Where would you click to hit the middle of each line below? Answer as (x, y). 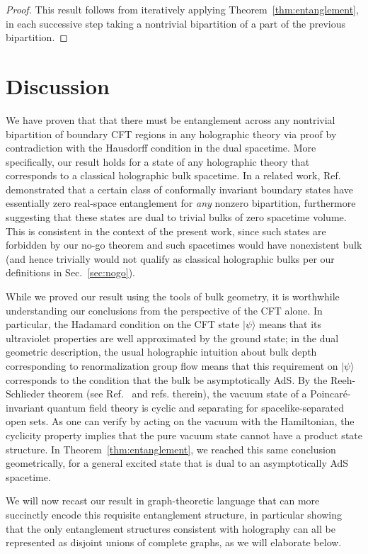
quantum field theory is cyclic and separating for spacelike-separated (196, 407)
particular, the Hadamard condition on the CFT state (123, 324)
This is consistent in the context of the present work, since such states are (166, 231)
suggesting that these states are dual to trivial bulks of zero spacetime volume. (176, 217)
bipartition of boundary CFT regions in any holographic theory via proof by (171, 134)
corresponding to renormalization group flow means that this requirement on (172, 366)
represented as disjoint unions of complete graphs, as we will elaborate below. (174, 542)
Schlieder (25, 394)
